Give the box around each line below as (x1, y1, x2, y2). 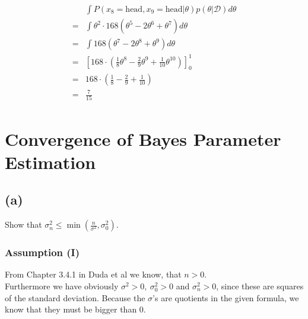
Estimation (5, 149, 96, 174)
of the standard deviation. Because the (5, 291, 145, 304)
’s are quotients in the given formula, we (153, 291, 299, 304)
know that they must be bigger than (5, 303, 137, 315)
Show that (5, 218, 42, 231)
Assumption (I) (5, 245, 80, 260)
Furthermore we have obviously (5, 279, 119, 292)
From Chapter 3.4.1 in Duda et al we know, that (5, 268, 182, 280)
